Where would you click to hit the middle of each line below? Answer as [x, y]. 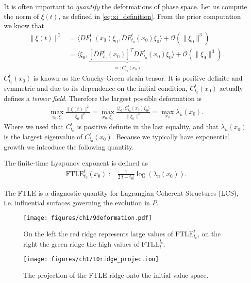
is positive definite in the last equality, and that [148, 126]
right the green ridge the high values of [81, 243]
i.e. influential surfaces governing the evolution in [77, 202]
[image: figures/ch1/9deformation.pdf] [88, 218]
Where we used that [34, 126]
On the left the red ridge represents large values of [98, 233]
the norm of [21, 16]
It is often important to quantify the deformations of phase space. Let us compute [125, 6]
